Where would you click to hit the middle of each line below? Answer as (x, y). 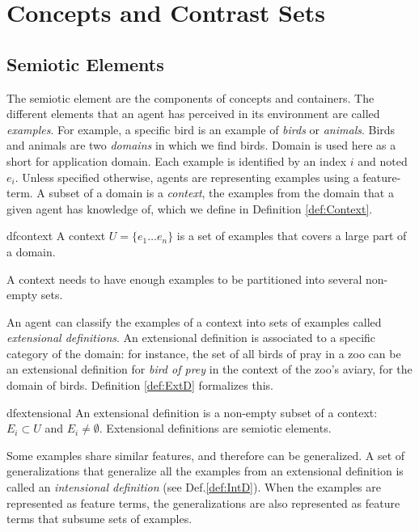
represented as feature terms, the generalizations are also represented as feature (203, 502)
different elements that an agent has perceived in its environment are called (193, 114)
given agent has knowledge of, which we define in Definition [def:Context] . (190, 208)
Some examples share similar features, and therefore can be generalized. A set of (206, 455)
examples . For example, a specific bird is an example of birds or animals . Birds (201, 129)
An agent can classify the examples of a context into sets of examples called (194, 321)
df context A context (56, 236)
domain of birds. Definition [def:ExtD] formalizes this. (140, 385)
